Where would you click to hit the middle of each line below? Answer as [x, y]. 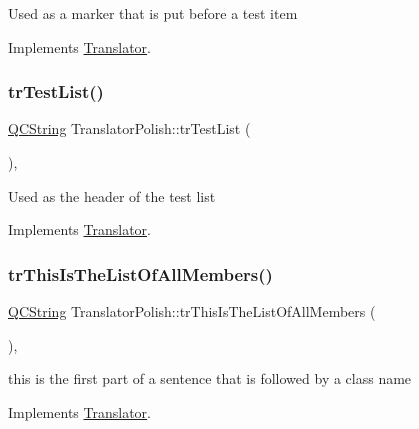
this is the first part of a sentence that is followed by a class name [210, 378]
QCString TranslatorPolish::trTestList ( [129, 128]
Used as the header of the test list [112, 195]
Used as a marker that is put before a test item [153, 13]
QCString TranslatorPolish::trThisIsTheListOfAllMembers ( [192, 311]
